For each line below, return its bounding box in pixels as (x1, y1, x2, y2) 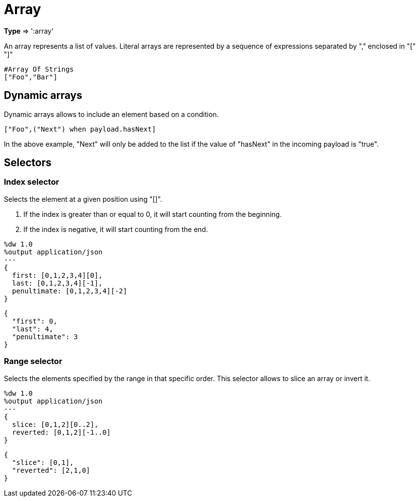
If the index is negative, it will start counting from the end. (23, 225, 208, 233)
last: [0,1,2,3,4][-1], (12, 279, 103, 287)
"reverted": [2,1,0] (12, 466, 91, 474)
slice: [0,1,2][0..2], (12, 420, 98, 428)
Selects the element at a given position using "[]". (4, 194, 162, 203)
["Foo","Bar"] (4, 73, 57, 81)
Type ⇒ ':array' (4, 26, 54, 35)
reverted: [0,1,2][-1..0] (12, 428, 111, 436)
